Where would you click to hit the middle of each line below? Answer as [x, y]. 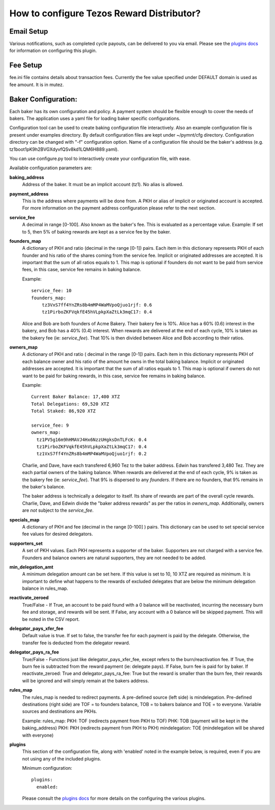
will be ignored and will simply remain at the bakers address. [86, 681]
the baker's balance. [44, 487]
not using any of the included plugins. [62, 759]
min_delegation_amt [31, 567]
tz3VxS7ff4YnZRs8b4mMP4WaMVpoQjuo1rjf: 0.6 [97, 305]
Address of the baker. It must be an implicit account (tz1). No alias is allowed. [103, 185]
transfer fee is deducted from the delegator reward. [76, 643]
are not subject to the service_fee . [58, 510]
